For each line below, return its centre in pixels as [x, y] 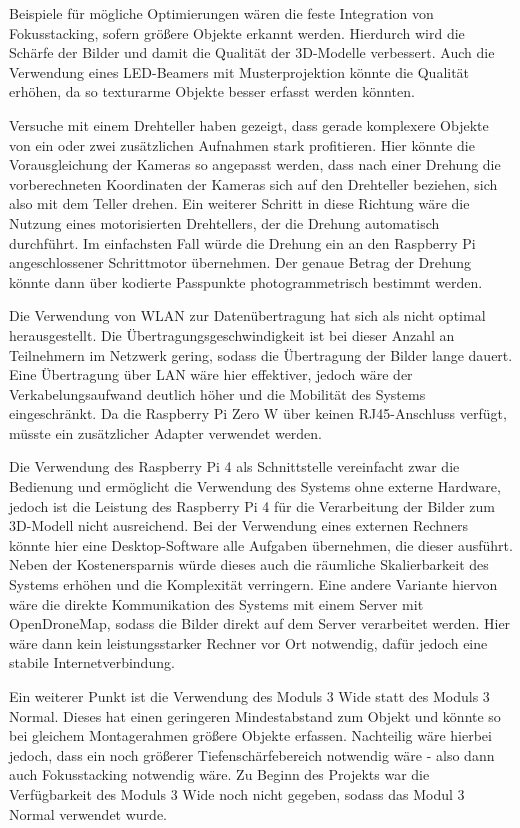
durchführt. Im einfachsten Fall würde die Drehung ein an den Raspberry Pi [242, 242]
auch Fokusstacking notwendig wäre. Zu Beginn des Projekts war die [219, 774]
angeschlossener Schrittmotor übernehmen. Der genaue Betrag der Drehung [240, 262]
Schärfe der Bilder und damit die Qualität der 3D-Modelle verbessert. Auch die [252, 52]
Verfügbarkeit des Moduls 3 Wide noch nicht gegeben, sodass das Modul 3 [237, 793]
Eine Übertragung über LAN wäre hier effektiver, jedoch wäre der [211, 374]
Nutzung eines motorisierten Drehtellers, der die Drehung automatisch [224, 222]
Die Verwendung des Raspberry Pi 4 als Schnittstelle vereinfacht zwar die [234, 466]
